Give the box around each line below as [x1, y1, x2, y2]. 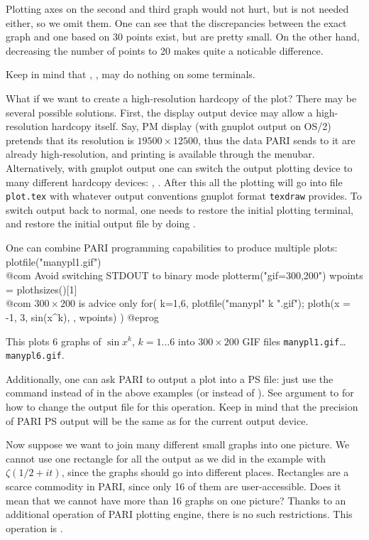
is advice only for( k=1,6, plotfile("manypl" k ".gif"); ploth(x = [78, 296, 351, 310]
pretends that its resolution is [6, 132, 134, 147]
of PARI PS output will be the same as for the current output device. [6, 413, 309, 428]
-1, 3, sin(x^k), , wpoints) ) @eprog [6, 309, 159, 324]
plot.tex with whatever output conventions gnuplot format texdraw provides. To [6, 188, 362, 203]
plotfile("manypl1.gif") [6, 254, 101, 269]
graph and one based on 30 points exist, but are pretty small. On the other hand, [6, 29, 360, 44]
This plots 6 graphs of [6, 333, 101, 348]
